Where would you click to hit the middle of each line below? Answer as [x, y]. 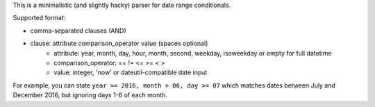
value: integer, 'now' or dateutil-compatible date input [131, 72]
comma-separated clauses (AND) [78, 31]
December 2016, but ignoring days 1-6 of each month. [90, 95]
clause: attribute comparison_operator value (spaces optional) [119, 43]
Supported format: [39, 18]
